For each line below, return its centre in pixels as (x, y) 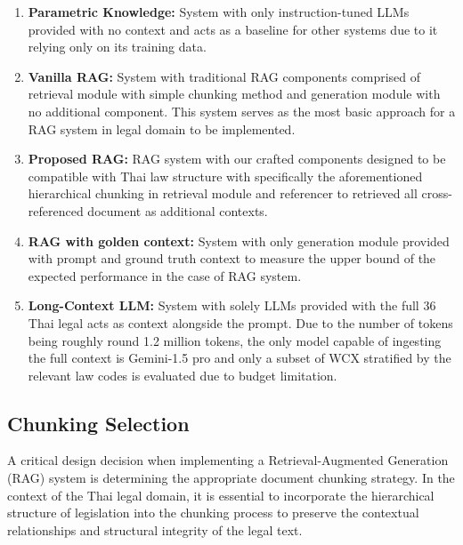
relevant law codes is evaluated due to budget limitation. (183, 375)
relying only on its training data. (117, 47)
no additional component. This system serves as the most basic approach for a (242, 111)
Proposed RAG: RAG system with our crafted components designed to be (237, 159)
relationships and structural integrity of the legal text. (155, 529)
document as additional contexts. (178, 210)
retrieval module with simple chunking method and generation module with (234, 94)
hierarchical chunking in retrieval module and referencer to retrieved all (223, 193)
